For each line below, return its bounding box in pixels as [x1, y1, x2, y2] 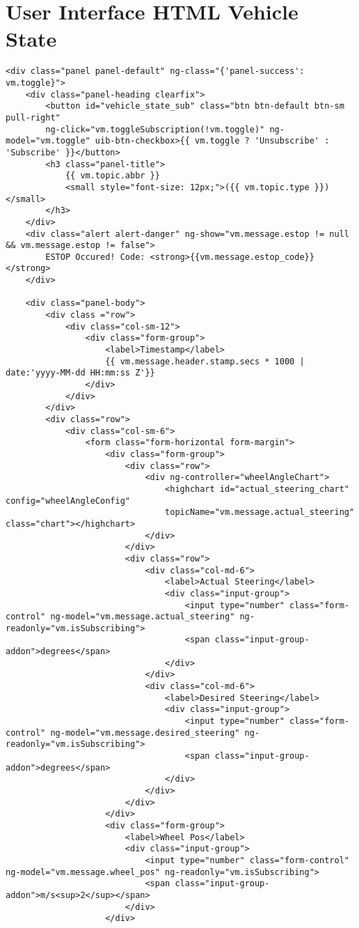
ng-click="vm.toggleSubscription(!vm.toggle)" [45, 124, 265, 134]
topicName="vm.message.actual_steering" [165, 507, 355, 518]
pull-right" [6, 112, 61, 123]
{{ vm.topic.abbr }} [65, 171, 160, 181]
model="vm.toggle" [6, 136, 90, 146]
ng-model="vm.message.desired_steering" [50, 727, 240, 738]
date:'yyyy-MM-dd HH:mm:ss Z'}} [6, 368, 155, 378]
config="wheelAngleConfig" [6, 495, 130, 506]
